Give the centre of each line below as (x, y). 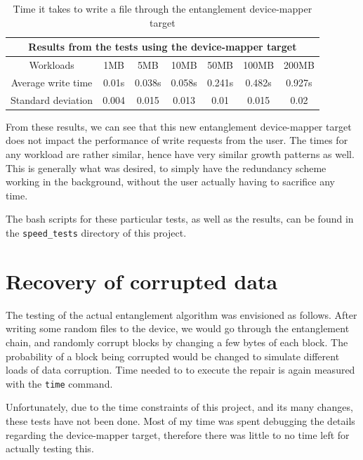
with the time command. (59, 383)
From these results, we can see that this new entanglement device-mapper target (179, 126)
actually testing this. (50, 448)
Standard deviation (52, 99)
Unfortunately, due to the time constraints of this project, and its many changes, (179, 407)
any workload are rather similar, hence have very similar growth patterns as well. (180, 154)
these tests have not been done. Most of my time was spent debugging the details (180, 420)
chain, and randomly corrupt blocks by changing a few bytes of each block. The (177, 342)
